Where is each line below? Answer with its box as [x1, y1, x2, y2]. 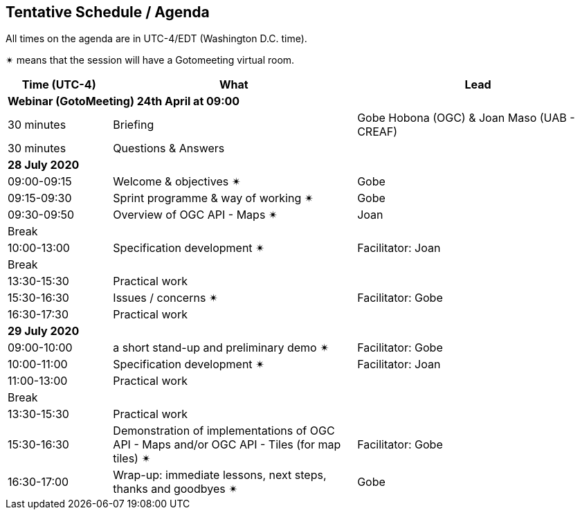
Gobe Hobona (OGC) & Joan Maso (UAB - [357, 111, 575, 125]
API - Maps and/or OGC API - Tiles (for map [113, 437, 341, 452]
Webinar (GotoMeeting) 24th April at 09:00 [8, 94, 240, 109]
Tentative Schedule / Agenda [6, 3, 210, 21]
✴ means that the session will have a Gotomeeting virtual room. [6, 54, 295, 66]
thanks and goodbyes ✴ [113, 482, 238, 496]
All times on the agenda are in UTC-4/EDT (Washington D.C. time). [6, 33, 307, 45]
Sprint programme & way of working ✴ [113, 191, 314, 206]
